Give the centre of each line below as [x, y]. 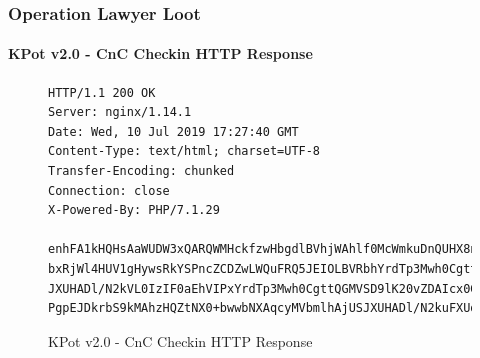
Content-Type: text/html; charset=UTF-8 [184, 151]
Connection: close [109, 190]
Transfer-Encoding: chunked [141, 171]
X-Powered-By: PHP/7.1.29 [134, 210]
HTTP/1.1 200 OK [102, 92]
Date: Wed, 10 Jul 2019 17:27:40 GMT [173, 131]
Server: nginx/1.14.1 [120, 112]
